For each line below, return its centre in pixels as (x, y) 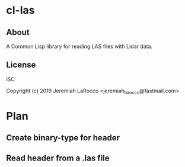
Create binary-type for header (63, 138)
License (21, 65)
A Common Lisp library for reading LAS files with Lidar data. (79, 46)
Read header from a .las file (58, 158)
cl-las (20, 10)
